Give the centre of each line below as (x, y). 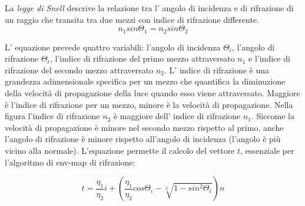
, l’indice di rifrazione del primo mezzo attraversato (142, 58)
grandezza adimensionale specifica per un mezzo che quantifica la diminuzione (145, 81)
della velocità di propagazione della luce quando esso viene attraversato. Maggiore (152, 93)
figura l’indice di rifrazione (52, 116)
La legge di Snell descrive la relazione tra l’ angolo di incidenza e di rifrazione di (149, 8)
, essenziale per (267, 150)
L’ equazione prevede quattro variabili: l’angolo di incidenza (113, 47)
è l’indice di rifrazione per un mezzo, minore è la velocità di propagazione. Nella (149, 104)
